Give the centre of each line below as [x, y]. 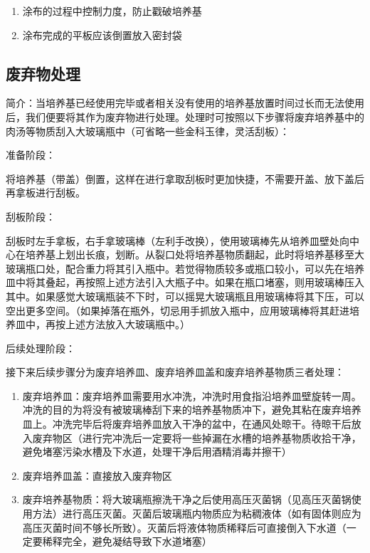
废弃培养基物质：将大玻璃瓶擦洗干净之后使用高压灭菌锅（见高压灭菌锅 [187, 499]
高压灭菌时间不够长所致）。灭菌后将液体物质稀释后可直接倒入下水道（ [184, 527]
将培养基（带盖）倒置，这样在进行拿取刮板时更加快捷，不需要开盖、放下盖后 [185, 178]
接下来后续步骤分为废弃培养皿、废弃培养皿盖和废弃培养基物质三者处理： [175, 372]
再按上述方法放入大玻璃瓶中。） [117, 324]
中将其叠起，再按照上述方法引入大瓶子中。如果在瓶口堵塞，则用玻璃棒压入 [190, 282]
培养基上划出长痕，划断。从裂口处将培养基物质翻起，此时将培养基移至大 [195, 254]
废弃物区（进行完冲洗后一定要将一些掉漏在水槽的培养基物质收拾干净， [197, 437]
